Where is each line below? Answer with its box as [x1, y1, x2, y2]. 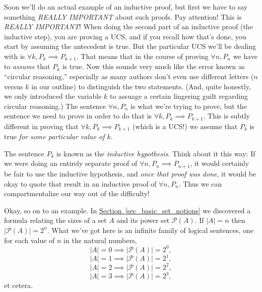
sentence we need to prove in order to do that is [4, 110, 152, 121]
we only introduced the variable [4, 91, 102, 101]
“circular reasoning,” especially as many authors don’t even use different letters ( [4, 71, 254, 82]
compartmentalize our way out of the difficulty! [4, 188, 150, 199]
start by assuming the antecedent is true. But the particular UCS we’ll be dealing [4, 41, 256, 51]
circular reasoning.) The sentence [4, 100, 106, 111]
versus [4, 81, 23, 91]
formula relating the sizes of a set [4, 215, 107, 225]
